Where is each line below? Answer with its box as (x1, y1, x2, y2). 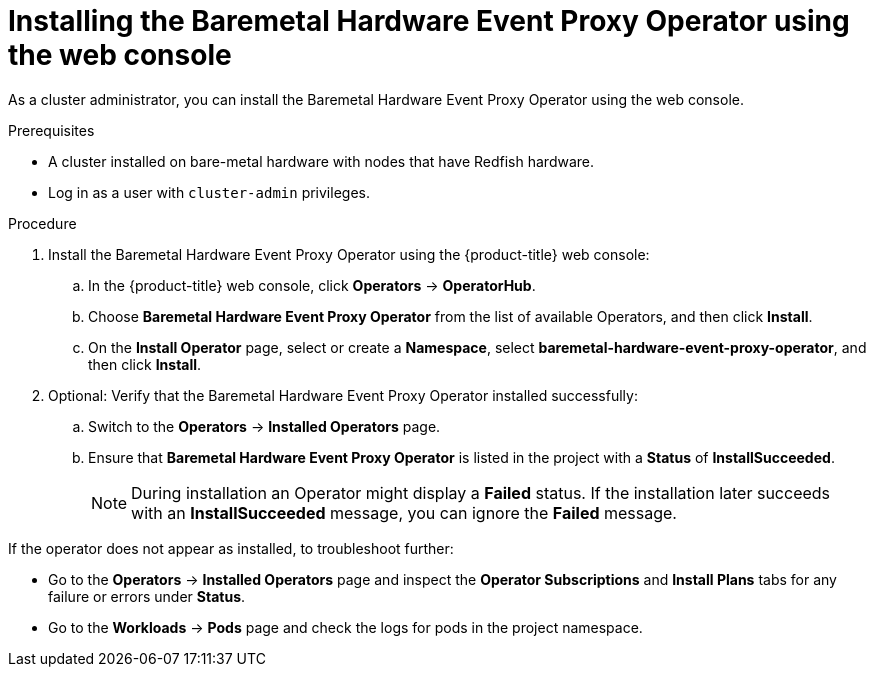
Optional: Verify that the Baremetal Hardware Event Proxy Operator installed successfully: (48, 386, 638, 404)
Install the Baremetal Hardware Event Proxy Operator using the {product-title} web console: (48, 245, 650, 263)
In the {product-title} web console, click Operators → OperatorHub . (88, 276, 536, 294)
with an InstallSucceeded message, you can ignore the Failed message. (131, 502, 677, 523)
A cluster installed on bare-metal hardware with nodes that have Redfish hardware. (48, 152, 595, 170)
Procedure (8, 214, 77, 232)
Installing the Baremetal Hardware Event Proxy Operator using (8, 4, 850, 38)
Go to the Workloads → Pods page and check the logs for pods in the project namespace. (48, 618, 643, 636)
